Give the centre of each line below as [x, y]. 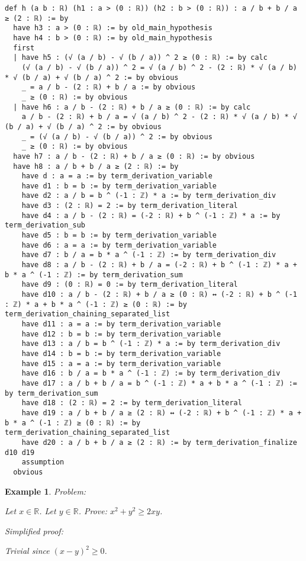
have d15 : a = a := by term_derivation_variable [121, 363]
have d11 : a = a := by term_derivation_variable [121, 324]
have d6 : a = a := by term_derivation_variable [119, 245]
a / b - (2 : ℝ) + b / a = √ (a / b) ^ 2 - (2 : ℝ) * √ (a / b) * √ [159, 117]
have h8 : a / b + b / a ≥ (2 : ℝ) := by [96, 166]
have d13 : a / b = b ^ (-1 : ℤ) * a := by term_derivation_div [151, 344]
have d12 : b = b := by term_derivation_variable [121, 334]
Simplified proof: [34, 530]
